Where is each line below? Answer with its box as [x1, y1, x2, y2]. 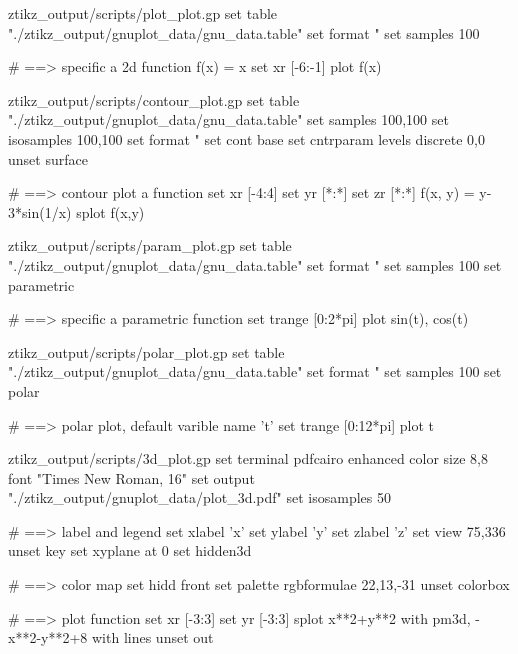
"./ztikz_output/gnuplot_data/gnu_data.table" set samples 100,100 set [8, 109, 449, 130]
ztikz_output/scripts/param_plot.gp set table [8, 235, 292, 256]
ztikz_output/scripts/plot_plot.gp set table [8, 3, 278, 23]
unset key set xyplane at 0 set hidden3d [8, 540, 252, 561]
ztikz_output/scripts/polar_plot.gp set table [8, 341, 285, 362]
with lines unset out [91, 627, 214, 648]
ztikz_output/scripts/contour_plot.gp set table [8, 89, 300, 110]
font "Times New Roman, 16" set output [8, 467, 255, 488]
